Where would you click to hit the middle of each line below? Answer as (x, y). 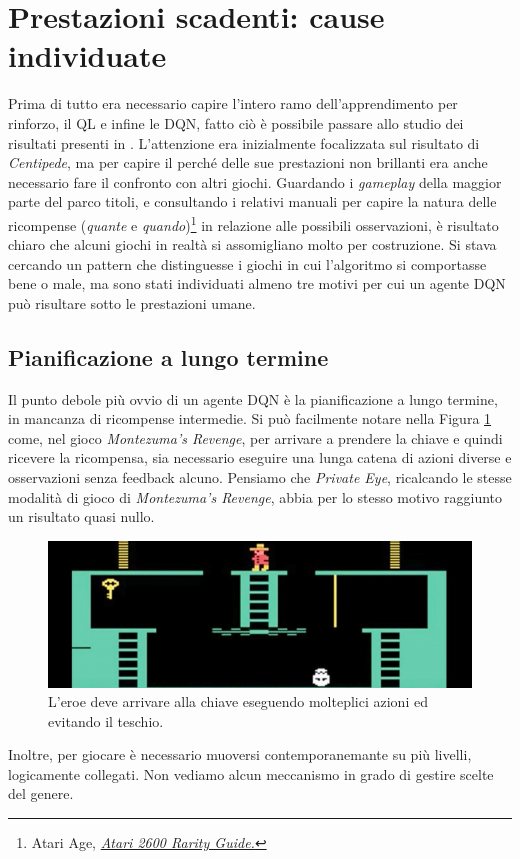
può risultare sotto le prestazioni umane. (132, 302)
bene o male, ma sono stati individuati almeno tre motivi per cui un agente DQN (257, 283)
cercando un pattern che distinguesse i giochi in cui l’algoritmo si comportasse (247, 263)
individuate (87, 55)
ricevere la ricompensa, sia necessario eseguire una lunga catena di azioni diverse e (260, 457)
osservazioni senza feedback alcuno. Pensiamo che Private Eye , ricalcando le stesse (260, 477)
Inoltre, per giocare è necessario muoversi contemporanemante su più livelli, (240, 754)
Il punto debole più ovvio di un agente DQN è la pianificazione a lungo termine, (253, 398)
